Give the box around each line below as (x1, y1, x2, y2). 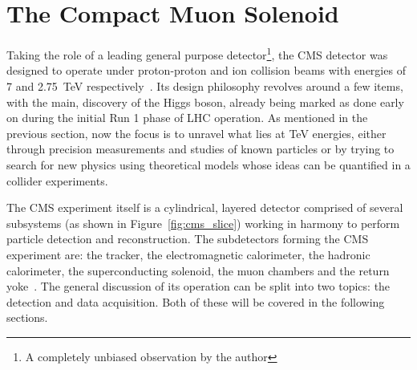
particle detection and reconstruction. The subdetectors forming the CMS (6, 230, 369, 247)
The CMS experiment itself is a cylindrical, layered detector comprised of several (6, 199, 403, 216)
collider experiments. (6, 172, 108, 189)
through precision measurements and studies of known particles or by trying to (6, 140, 395, 157)
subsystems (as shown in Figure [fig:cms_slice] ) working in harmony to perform (6, 214, 400, 231)
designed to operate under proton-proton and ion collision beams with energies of (6, 62, 406, 79)
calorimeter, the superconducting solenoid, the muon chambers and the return (6, 262, 390, 279)
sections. (6, 309, 48, 326)
